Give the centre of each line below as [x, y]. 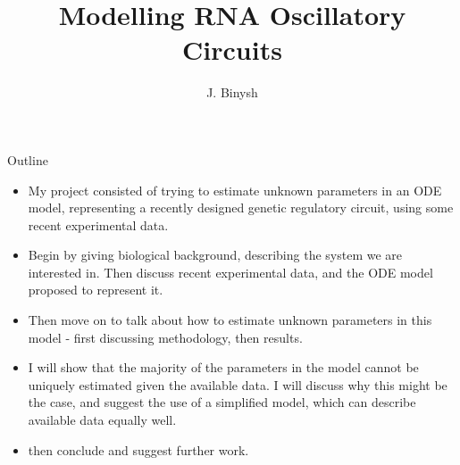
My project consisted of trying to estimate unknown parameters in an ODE [235, 190]
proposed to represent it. [96, 290]
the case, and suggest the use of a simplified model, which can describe [222, 402]
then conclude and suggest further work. [138, 449]
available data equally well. [102, 420]
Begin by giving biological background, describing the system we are [215, 255]
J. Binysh [232, 92]
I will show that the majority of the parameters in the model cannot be [223, 367]
